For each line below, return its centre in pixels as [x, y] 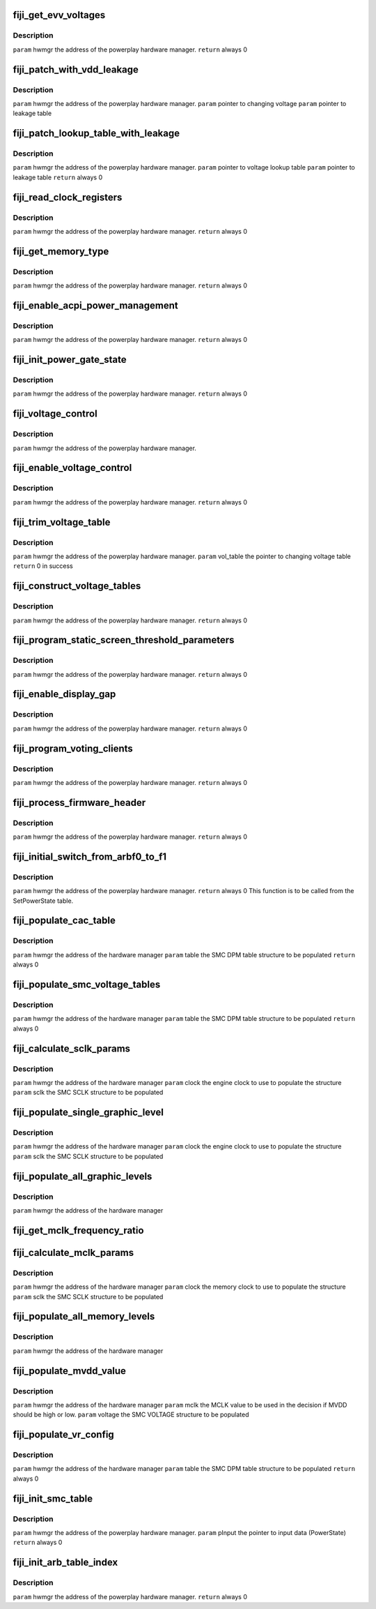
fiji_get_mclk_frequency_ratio [78, 1230]
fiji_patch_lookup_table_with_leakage [96, 134]
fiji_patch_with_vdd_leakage [76, 69]
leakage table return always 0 [58, 177]
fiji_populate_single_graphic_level [88, 1113]
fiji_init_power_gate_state [70, 360]
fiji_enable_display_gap [64, 694]
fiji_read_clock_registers [68, 197]
